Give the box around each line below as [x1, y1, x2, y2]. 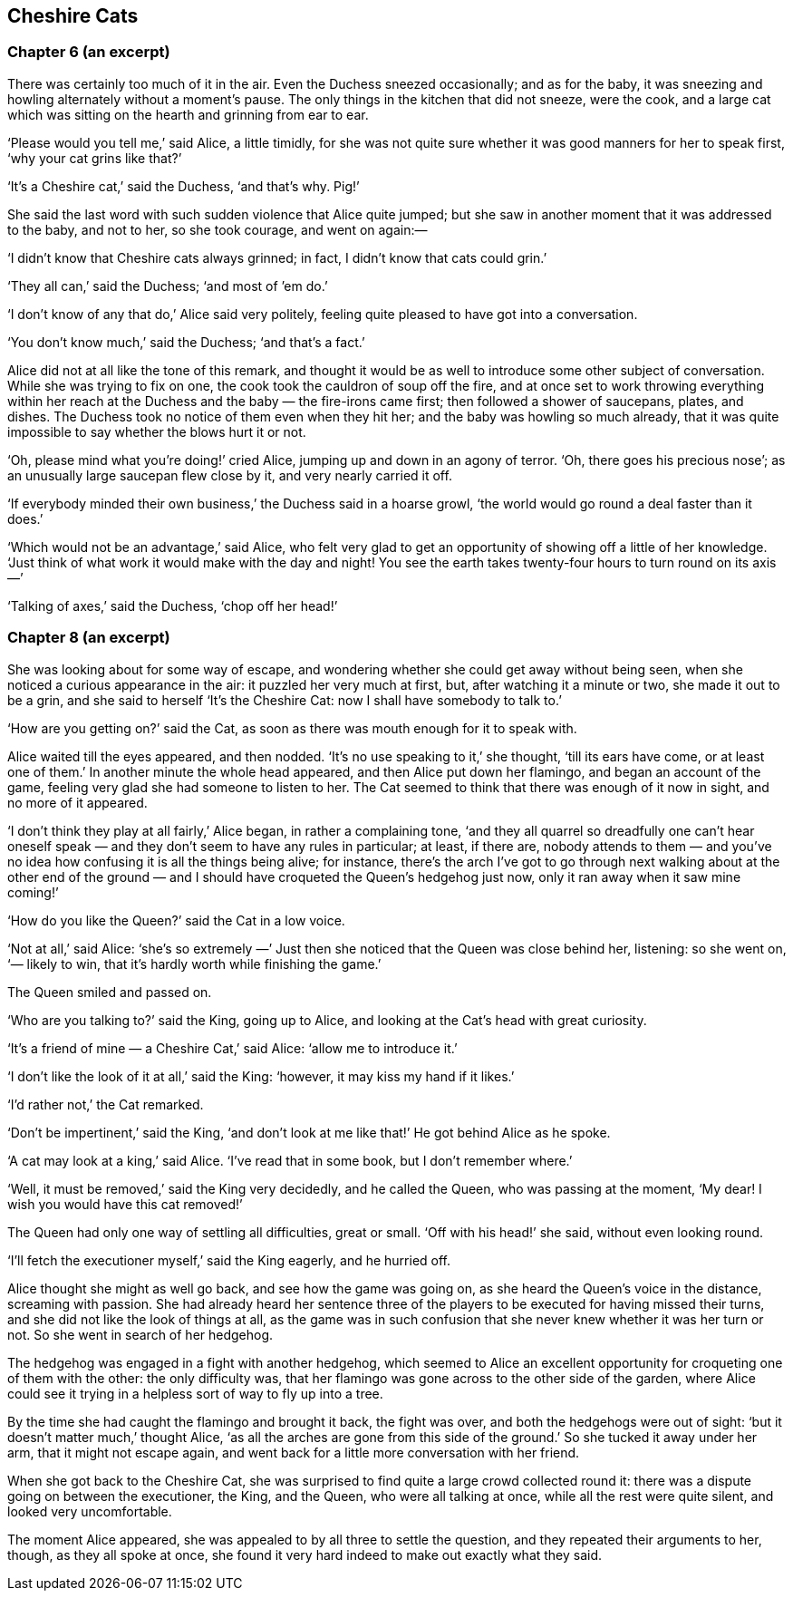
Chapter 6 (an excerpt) [7, 43, 170, 62]
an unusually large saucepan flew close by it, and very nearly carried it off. [7, 467, 452, 483]
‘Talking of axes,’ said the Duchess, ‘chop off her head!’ [7, 597, 338, 614]
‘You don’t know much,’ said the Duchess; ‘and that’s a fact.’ [7, 334, 365, 350]
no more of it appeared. [7, 794, 148, 810]
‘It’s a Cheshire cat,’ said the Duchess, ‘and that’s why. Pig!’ [7, 178, 360, 194]
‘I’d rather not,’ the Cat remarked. [7, 1096, 204, 1112]
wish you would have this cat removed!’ [7, 1196, 243, 1212]
